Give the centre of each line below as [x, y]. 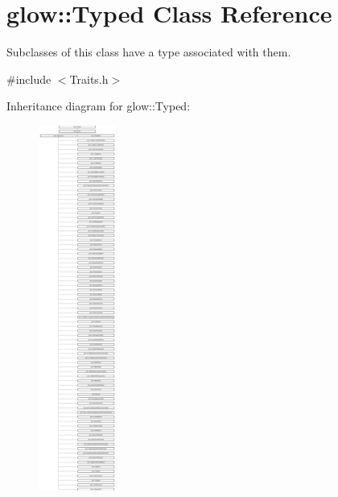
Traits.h [89, 79]
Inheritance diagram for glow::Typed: [99, 106]
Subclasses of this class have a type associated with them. [149, 52]
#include [29, 79]
